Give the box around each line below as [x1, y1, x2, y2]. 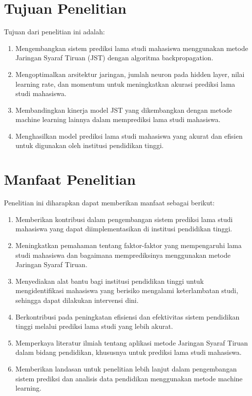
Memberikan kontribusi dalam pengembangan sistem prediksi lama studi [15, 214, 233, 224]
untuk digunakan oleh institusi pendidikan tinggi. [15, 140, 164, 150]
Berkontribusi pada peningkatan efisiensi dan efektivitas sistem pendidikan [15, 311, 240, 322]
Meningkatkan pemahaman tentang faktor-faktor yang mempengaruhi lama [15, 240, 242, 250]
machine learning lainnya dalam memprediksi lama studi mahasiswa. [15, 114, 221, 124]
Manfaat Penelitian [4, 169, 136, 189]
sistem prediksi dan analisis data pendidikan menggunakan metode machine [15, 373, 243, 383]
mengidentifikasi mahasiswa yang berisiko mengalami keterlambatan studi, [15, 285, 238, 296]
